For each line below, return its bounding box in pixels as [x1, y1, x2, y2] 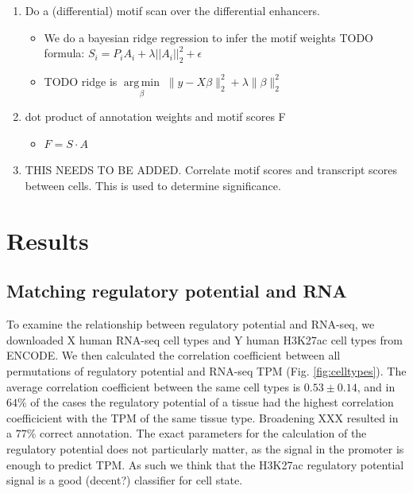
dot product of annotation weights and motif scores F [25, 108, 286, 125]
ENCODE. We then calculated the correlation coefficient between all [6, 347, 341, 364]
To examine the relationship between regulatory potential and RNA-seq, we [6, 316, 375, 333]
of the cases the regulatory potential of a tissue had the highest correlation [30, 394, 394, 410]
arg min [123, 76, 160, 88]
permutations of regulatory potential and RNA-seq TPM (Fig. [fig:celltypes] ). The [6, 362, 407, 379]
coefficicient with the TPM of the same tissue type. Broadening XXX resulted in [6, 409, 399, 426]
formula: [44, 45, 85, 61]
